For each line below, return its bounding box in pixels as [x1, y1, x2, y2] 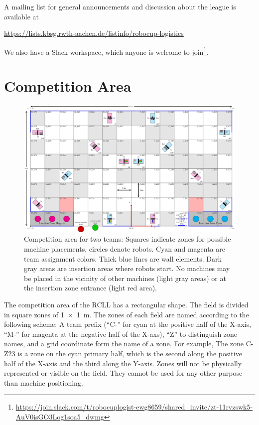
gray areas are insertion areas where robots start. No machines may [24, 263, 230, 274]
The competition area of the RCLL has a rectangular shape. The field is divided [4, 299, 249, 309]
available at [4, 11, 39, 21]
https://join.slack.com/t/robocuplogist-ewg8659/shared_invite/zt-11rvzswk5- [15, 402, 253, 412]
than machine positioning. [4, 377, 83, 388]
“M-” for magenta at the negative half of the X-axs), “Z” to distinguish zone [4, 328, 238, 339]
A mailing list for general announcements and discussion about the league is [4, 1, 236, 11]
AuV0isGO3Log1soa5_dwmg [15, 411, 104, 422]
